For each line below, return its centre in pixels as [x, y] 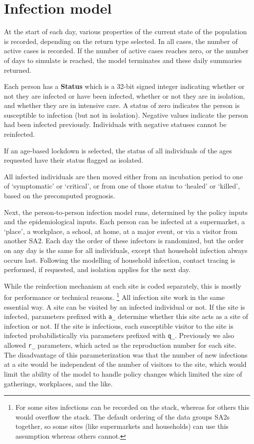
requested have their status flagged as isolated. [74, 160]
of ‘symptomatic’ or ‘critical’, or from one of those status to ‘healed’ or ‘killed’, [122, 186]
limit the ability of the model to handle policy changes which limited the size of [123, 373]
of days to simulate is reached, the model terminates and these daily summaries [123, 60]
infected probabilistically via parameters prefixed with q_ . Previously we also [119, 335]
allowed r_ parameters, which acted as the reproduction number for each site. [120, 345]
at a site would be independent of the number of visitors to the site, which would [125, 364]
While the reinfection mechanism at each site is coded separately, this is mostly [123, 285]
